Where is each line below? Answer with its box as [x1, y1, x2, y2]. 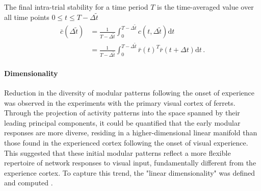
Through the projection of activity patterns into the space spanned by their [4, 107, 240, 118]
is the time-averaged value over [157, 2, 254, 12]
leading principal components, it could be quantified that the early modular [4, 117, 241, 128]
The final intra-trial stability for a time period [4, 2, 148, 12]
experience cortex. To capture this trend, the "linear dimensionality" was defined [4, 167, 255, 178]
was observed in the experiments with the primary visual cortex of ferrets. [4, 97, 236, 108]
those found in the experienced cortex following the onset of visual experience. [4, 137, 248, 148]
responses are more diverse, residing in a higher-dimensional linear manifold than [4, 127, 257, 138]
